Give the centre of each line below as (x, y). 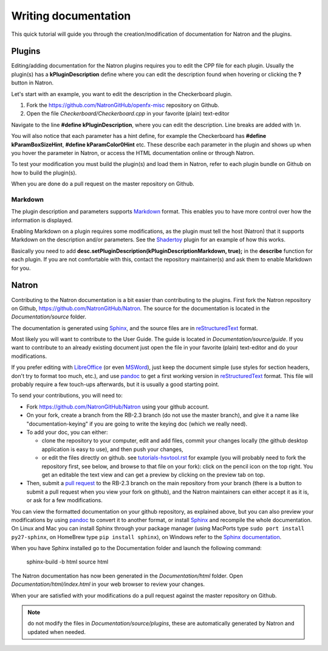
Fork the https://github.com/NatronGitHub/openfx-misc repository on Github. (123, 105)
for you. (21, 268)
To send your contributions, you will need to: (67, 396)
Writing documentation (71, 16)
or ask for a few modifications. (64, 500)
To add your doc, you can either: (67, 432)
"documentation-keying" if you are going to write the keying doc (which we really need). (137, 424)
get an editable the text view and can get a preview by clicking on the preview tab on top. (153, 475)
